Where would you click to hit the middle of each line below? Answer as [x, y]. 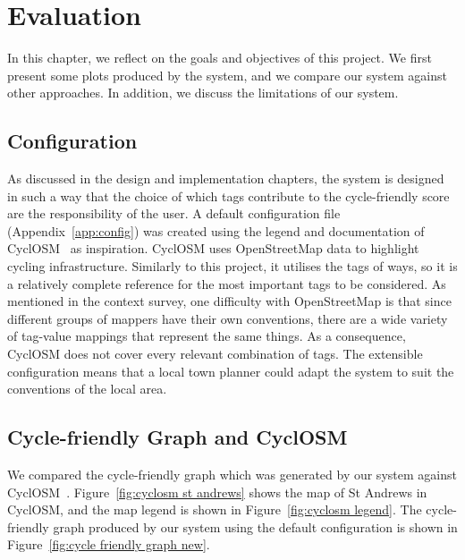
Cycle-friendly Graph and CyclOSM [178, 437]
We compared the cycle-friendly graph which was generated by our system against [232, 475]
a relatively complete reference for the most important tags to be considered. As [227, 283]
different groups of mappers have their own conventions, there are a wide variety [228, 318]
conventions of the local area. [87, 389]
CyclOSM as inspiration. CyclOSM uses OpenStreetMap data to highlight [213, 248]
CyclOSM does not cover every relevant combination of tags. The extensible [215, 354]
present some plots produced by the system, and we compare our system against [227, 75]
